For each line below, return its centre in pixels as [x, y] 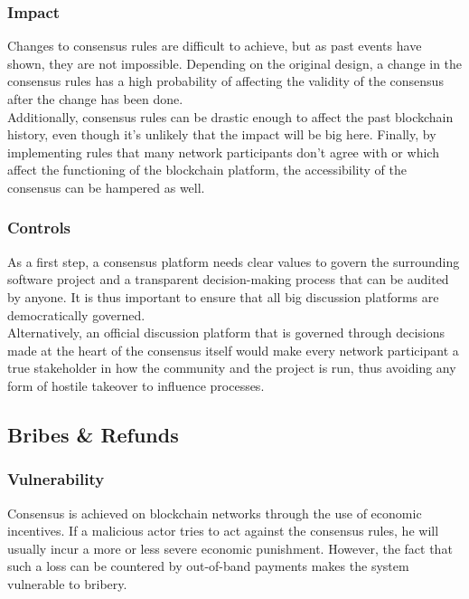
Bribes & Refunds [93, 434]
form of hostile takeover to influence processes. [136, 385]
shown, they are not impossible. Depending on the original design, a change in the [235, 63]
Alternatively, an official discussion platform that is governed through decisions [226, 333]
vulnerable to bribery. [67, 583]
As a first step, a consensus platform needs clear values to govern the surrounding [234, 261]
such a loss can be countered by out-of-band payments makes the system [208, 566]
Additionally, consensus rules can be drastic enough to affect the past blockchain [230, 116]
